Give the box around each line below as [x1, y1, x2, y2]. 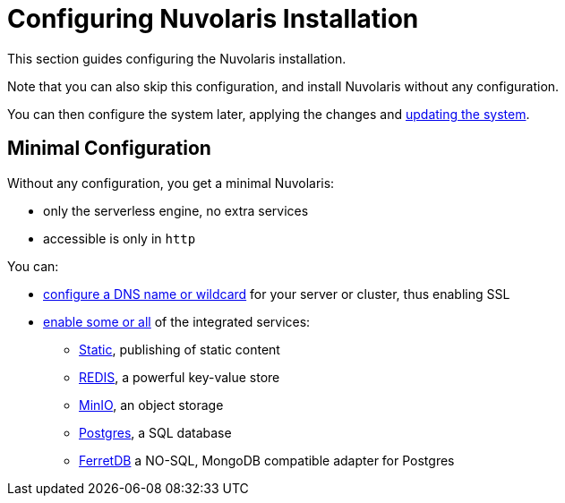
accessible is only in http [43, 230, 196, 246]
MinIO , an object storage [79, 396, 224, 413]
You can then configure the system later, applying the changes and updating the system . [7, 106, 530, 122]
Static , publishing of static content [79, 341, 280, 357]
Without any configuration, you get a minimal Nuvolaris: [7, 175, 335, 191]
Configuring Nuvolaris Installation [7, 4, 419, 34]
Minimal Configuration [7, 137, 211, 160]
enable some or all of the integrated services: [43, 313, 311, 329]
